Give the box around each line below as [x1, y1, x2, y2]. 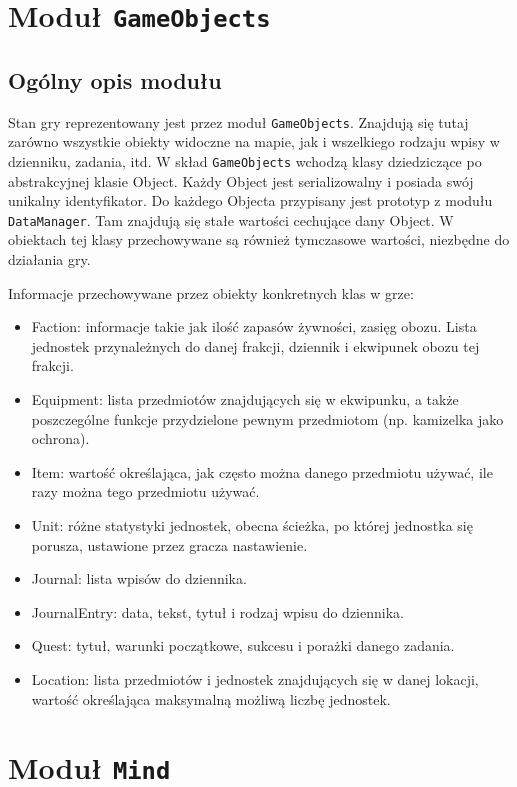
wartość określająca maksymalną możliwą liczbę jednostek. [31, 688, 391, 709]
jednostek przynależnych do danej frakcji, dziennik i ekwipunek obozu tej [31, 335, 480, 356]
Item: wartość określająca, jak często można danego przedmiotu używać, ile [31, 461, 493, 482]
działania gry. [8, 249, 91, 270]
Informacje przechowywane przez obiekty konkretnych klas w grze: [8, 282, 414, 303]
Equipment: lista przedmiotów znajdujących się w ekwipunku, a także [31, 389, 459, 410]
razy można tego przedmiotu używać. [31, 481, 260, 502]
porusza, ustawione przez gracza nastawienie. [31, 534, 308, 555]
